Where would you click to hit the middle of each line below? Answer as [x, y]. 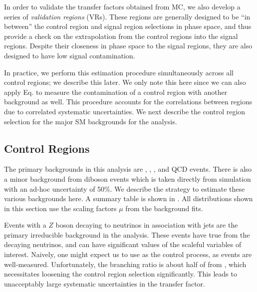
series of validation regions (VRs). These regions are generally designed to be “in [127, 16]
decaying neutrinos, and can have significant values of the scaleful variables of [123, 244]
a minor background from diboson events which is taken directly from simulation [128, 178]
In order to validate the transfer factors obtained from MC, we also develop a [122, 6]
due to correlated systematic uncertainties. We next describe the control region [125, 111]
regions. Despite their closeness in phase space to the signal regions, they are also [128, 46]
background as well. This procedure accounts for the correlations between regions [128, 102]
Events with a [25, 225]
